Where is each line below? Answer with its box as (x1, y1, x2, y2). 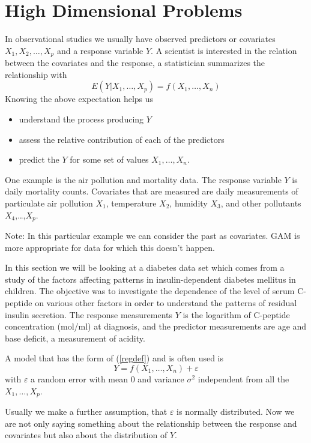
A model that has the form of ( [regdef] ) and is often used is (5, 352, 224, 364)
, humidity (169, 196, 208, 209)
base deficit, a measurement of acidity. (5, 331, 145, 344)
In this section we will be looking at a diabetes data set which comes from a (5, 261, 285, 274)
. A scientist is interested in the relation (151, 44, 297, 56)
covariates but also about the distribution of (5, 429, 168, 441)
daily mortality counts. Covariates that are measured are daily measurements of (5, 185, 298, 197)
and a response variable (56, 44, 143, 56)
